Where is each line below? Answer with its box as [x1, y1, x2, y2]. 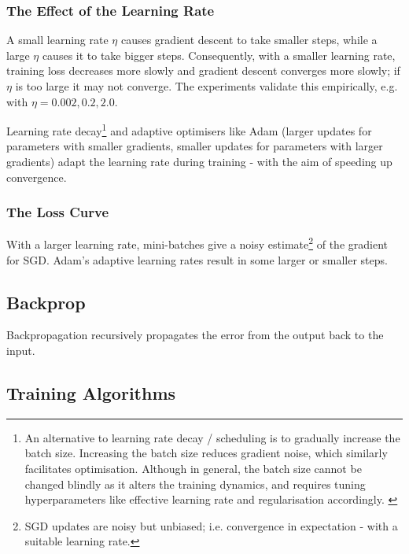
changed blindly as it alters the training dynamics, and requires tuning [24, 475, 366, 492]
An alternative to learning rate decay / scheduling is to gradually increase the [24, 429, 400, 445]
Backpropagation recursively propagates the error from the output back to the [6, 327, 384, 343]
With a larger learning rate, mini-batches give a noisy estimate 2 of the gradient [6, 234, 388, 253]
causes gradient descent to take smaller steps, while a [120, 31, 378, 48]
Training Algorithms [6, 381, 176, 405]
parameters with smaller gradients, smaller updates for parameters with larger [6, 138, 383, 154]
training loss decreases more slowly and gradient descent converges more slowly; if [6, 62, 400, 79]
